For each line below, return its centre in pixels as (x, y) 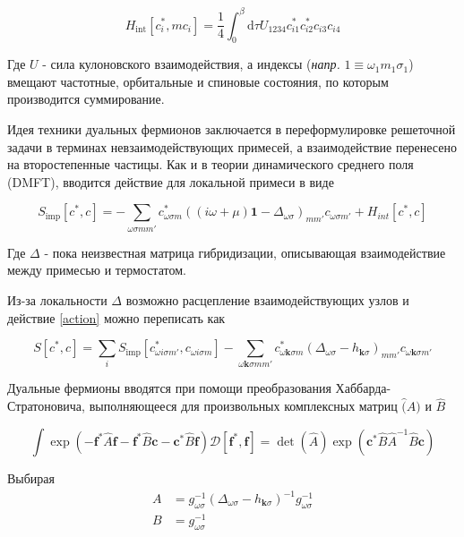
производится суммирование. (86, 99)
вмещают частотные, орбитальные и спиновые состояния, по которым (198, 81)
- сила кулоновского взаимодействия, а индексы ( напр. (191, 64)
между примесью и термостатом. (97, 270)
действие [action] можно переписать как (116, 317)
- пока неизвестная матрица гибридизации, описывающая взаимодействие (245, 252)
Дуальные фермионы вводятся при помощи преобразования (169, 388)
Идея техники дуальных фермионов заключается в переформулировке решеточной (232, 129)
